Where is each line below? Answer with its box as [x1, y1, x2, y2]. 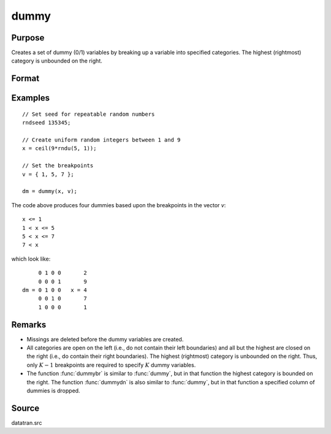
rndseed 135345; [22, 120, 71, 126]
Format [11, 74, 40, 84]
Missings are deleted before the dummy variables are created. [26, 335, 184, 343]
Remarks [11, 319, 47, 330]
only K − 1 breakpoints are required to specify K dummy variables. [26, 361, 196, 368]
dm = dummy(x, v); [22, 188, 78, 195]
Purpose [11, 32, 45, 43]
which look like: [11, 255, 51, 262]
